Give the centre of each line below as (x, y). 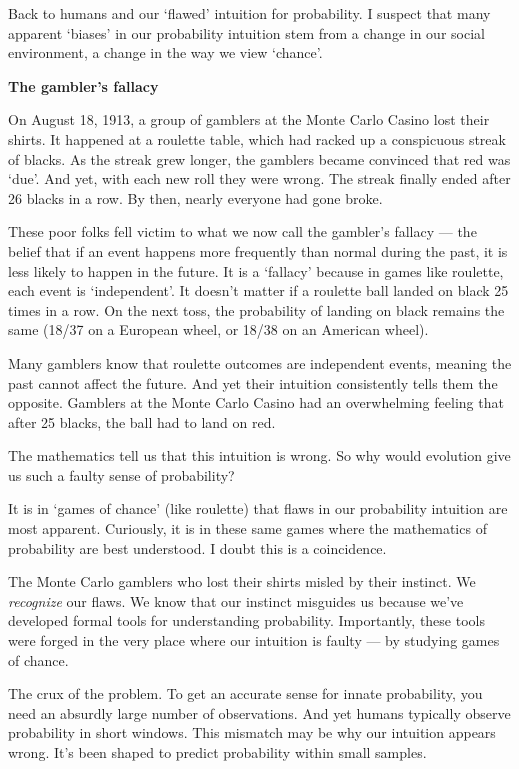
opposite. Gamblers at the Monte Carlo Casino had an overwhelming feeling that (256, 402)
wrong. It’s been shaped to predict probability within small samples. (217, 752)
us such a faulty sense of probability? (121, 474)
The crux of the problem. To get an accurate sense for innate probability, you (245, 693)
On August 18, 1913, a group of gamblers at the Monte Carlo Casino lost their (249, 119)
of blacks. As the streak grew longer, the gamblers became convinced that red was (259, 158)
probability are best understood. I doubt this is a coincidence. (197, 547)
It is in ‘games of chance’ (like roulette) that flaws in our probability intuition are (258, 508)
